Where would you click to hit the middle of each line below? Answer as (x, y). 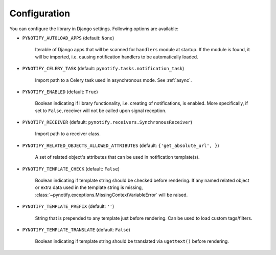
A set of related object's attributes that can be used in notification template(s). (117, 157)
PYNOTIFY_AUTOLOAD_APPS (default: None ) (68, 38)
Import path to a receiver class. (68, 134)
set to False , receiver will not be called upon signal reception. (101, 111)
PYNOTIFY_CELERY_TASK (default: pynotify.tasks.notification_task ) (103, 69)
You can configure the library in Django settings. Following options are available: (94, 29)
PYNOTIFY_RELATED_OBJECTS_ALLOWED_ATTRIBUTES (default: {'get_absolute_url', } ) (121, 145)
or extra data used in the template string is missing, (89, 187)
